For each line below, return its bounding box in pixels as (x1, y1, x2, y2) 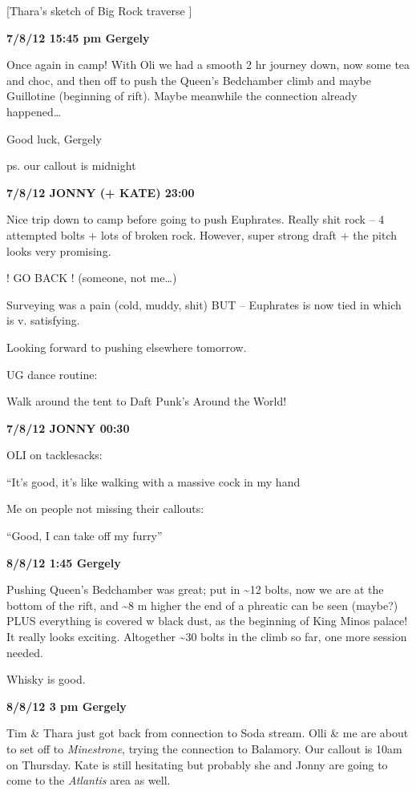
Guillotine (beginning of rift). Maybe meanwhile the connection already (6, 87, 357, 104)
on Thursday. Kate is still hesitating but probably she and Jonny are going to (6, 756, 388, 773)
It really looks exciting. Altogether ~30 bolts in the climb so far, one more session (6, 628, 407, 645)
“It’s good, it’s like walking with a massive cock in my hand (6, 473, 301, 490)
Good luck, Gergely (6, 130, 102, 147)
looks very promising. (6, 242, 111, 259)
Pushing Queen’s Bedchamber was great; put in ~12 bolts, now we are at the (6, 581, 384, 598)
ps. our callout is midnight (6, 157, 136, 174)
